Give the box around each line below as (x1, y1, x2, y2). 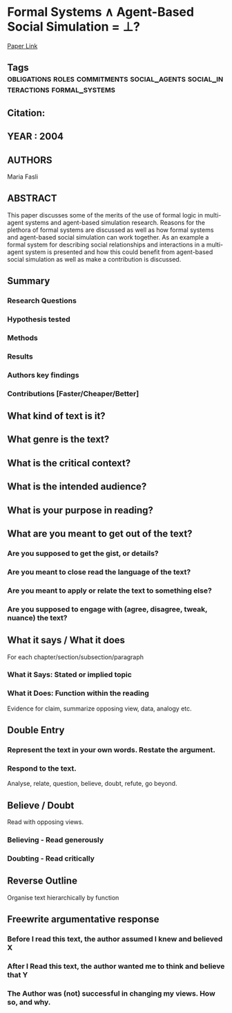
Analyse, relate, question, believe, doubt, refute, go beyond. (7, 780, 177, 788)
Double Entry (7, 724, 65, 736)
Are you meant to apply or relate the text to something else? (7, 586, 212, 595)
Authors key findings (7, 370, 79, 379)
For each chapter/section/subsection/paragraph (7, 652, 144, 661)
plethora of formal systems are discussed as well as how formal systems (7, 226, 214, 234)
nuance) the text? (7, 613, 68, 622)
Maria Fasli (7, 172, 39, 181)
